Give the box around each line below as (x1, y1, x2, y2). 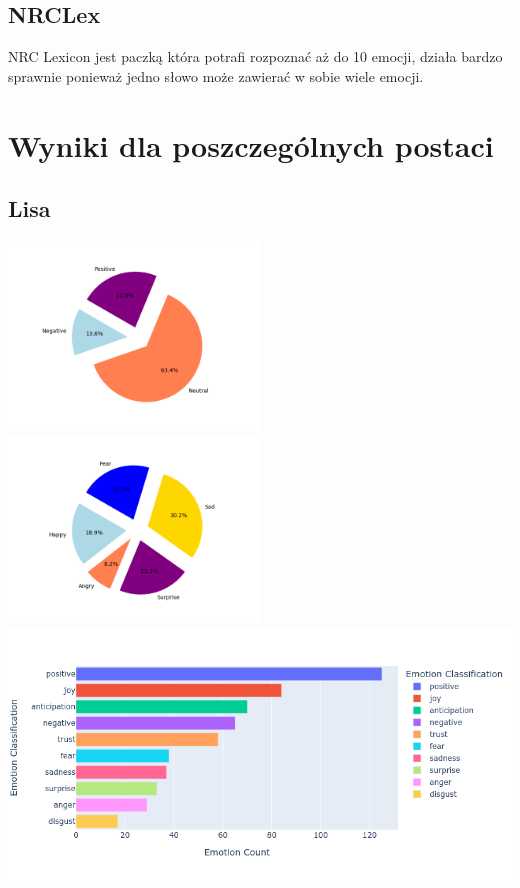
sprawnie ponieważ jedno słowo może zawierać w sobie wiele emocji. (8, 65, 424, 86)
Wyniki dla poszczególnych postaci (8, 124, 494, 165)
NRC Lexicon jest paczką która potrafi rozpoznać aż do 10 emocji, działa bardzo (8, 46, 503, 67)
